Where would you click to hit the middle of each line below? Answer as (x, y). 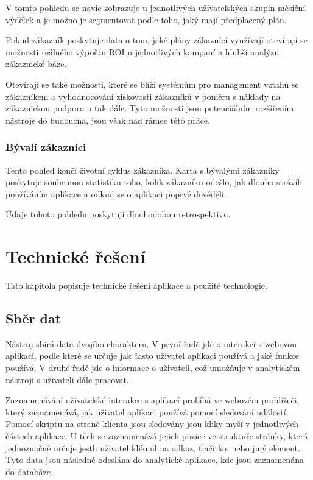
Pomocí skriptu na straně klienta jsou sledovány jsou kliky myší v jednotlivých (152, 424)
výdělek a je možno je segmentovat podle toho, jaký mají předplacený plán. (146, 19)
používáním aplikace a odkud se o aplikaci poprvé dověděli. (116, 193)
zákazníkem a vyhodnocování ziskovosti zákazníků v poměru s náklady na (143, 96)
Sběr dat (33, 318)
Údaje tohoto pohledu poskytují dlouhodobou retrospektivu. (118, 214)
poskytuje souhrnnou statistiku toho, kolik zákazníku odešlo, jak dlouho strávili (154, 182)
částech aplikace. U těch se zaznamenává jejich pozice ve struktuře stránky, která (157, 436)
